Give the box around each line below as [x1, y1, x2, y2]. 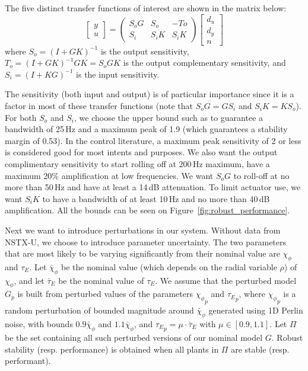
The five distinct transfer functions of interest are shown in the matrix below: [5, 2, 287, 14]
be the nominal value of [58, 274, 144, 286]
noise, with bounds [5, 317, 73, 330]
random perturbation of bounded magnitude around [5, 304, 194, 316]
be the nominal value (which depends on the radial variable [61, 260, 277, 273]
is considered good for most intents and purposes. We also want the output [5, 146, 278, 158]
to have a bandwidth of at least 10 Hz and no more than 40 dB [42, 192, 270, 204]
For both [5, 111, 37, 123]
